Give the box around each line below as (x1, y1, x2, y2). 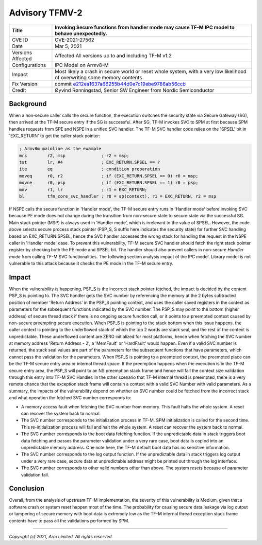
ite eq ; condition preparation (19, 166, 160, 172)
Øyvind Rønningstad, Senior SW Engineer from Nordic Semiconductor (54, 87, 214, 93)
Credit (12, 87, 26, 93)
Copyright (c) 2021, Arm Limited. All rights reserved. (9, 533, 113, 539)
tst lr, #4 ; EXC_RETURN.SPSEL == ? (19, 159, 160, 165)
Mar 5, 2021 (54, 43, 82, 50)
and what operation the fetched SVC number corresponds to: (9, 395, 131, 401)
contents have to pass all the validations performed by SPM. (9, 518, 130, 524)
